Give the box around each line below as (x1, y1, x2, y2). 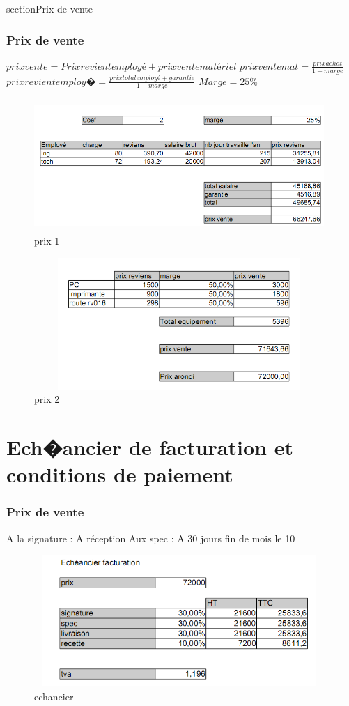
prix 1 (34, 233, 60, 248)
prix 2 (34, 392, 60, 406)
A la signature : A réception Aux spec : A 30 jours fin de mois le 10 (6, 530, 295, 545)
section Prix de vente (6, 1, 93, 15)
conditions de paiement (6, 460, 233, 489)
